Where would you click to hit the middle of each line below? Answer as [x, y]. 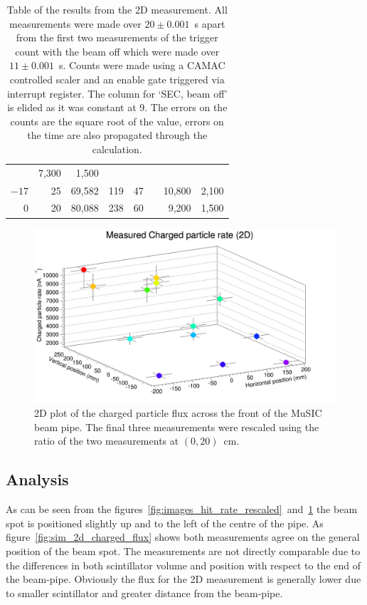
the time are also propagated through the [117, 135]
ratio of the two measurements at [107, 441]
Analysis [37, 479]
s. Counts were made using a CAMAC [142, 65]
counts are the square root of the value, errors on [117, 121]
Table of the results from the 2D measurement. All [117, 9]
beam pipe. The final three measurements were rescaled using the [177, 426]
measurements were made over [75, 23]
